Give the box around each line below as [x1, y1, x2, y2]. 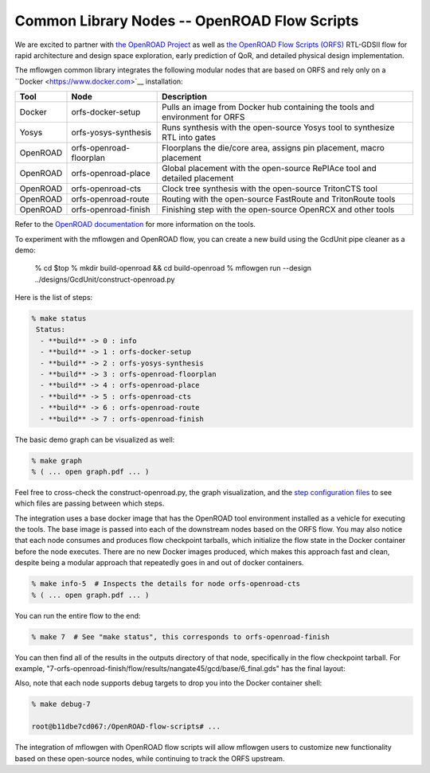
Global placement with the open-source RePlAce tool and [162, 163, 377, 174]
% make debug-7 [31, 700, 91, 709]
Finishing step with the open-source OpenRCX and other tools [162, 204, 395, 215]
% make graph [31, 456, 83, 465]
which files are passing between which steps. [14, 498, 165, 509]
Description [162, 92, 207, 103]
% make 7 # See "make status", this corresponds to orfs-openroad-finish [31, 632, 330, 641]
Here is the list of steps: [14, 293, 93, 303]
